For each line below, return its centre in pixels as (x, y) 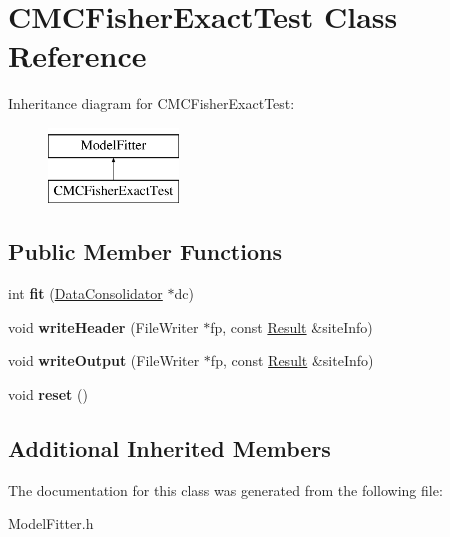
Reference (77, 55)
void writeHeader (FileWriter (103, 326)
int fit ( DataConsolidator (85, 293)
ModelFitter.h (51, 523)
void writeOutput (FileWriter (104, 360)
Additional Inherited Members (169, 448)
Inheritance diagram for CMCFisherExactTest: (151, 103)
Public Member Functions (145, 251)
